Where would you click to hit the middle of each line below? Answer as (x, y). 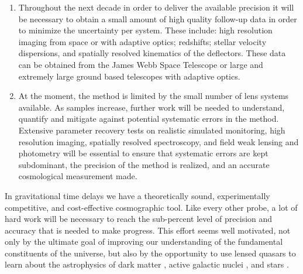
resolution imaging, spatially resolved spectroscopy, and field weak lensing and (159, 141)
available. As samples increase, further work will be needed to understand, (151, 107)
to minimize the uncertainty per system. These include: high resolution (145, 30)
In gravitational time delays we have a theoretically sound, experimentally (137, 195)
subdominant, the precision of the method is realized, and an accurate (144, 164)
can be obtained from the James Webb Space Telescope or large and (141, 64)
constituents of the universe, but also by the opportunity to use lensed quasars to (150, 253)
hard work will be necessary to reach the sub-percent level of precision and (139, 219)
